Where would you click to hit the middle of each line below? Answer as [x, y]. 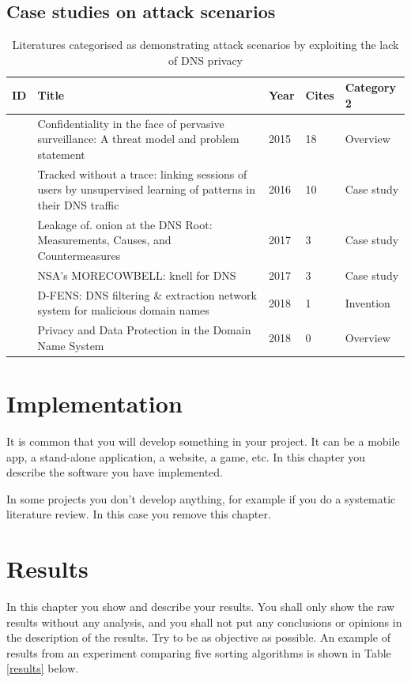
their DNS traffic [78, 205]
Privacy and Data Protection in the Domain [144, 330]
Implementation [94, 403]
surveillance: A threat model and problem [138, 139]
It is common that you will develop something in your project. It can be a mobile [203, 441]
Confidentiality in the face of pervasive [131, 123]
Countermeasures [79, 256]
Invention [368, 302]
